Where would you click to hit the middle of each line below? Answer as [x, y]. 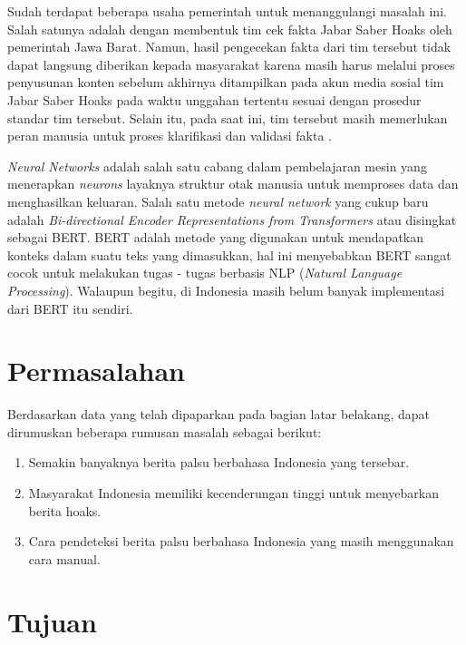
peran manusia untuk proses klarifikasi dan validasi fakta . [170, 136]
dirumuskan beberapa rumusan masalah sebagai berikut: [165, 431]
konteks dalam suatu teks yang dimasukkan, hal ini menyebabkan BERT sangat [229, 254]
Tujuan [52, 621]
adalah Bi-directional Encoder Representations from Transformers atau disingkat [232, 219]
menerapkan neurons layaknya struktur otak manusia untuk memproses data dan [233, 184]
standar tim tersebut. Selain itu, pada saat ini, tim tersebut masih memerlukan [228, 117]
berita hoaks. [65, 510]
